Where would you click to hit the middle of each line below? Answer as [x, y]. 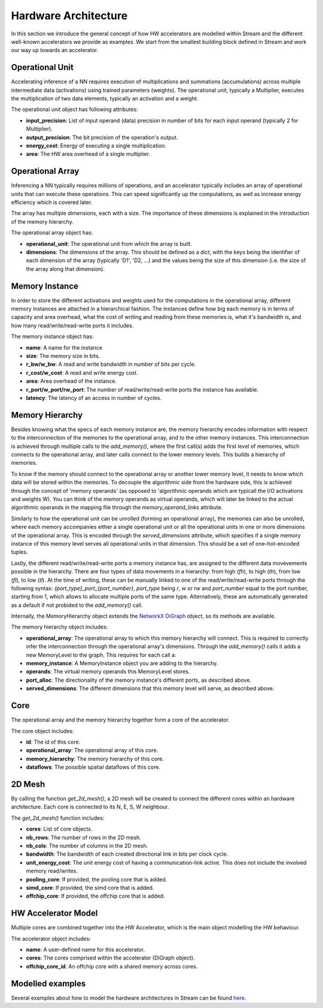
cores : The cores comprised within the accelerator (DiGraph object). [110, 958]
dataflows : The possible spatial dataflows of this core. [93, 767]
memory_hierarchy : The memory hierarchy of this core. [95, 759]
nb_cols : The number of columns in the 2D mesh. [87, 845]
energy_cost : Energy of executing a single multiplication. [96, 145]
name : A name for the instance [64, 347]
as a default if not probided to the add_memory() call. [77, 605]
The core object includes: [42, 731]
